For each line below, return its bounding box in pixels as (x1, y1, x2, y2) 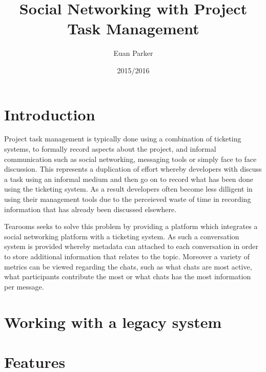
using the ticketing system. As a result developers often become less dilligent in (4, 183, 253, 194)
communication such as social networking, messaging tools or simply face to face (4, 153, 257, 164)
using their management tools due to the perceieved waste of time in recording (4, 194, 251, 204)
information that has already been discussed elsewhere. (4, 203, 177, 214)
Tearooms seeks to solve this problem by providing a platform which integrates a (4, 221, 258, 232)
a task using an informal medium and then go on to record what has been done (4, 173, 254, 184)
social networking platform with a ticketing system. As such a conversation (4, 231, 239, 241)
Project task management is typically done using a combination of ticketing (4, 133, 241, 144)
